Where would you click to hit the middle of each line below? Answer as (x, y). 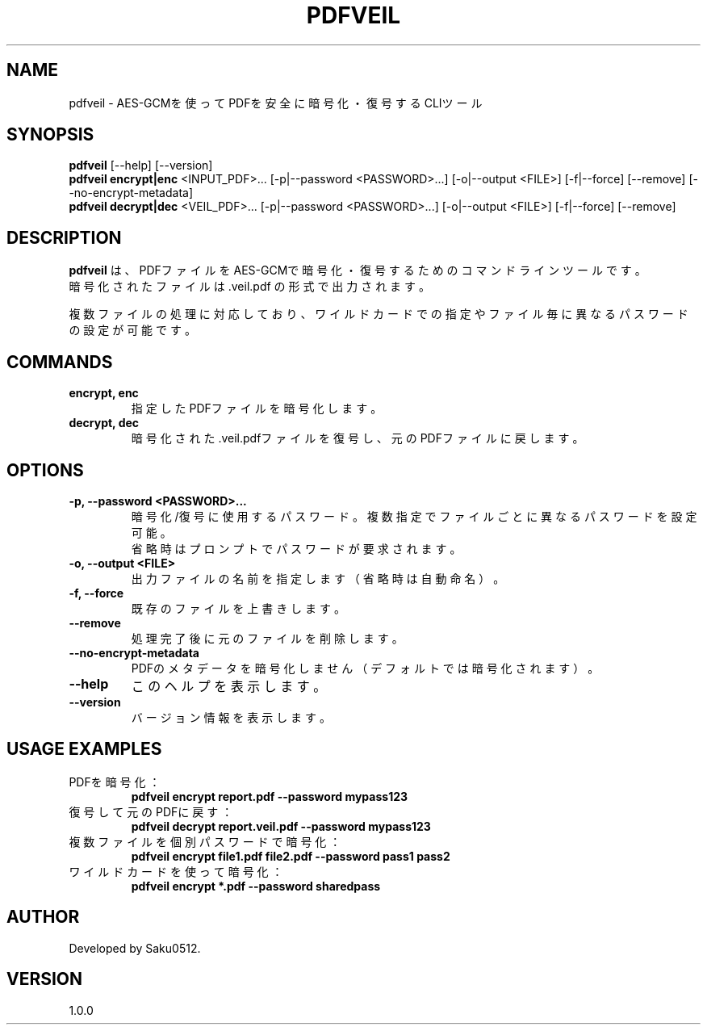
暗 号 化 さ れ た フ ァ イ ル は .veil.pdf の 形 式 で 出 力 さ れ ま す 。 (249, 287)
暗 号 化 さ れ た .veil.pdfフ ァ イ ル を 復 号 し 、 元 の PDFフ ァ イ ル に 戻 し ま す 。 (358, 438)
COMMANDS (60, 362)
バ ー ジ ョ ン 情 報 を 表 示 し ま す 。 (231, 717)
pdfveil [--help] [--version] (141, 166)
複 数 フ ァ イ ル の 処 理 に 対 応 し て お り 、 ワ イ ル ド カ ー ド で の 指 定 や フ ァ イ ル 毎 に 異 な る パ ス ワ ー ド (379, 314)
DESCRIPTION (64, 237)
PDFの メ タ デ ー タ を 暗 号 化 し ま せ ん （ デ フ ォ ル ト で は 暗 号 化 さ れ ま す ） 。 (365, 668)
